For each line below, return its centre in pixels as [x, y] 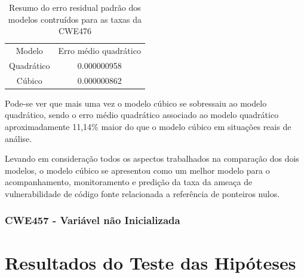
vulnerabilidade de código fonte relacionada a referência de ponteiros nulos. [142, 193]
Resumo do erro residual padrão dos [75, 7]
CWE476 [75, 31]
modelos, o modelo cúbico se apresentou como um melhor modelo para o [137, 170]
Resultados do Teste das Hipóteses [151, 262]
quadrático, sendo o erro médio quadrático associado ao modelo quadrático [142, 115]
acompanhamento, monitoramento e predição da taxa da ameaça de [129, 182]
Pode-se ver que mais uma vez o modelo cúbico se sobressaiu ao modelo [136, 103]
